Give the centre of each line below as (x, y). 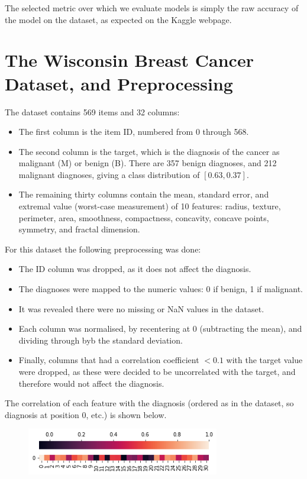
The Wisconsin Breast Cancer (129, 60)
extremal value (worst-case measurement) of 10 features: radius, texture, (150, 206)
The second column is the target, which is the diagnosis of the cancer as (149, 151)
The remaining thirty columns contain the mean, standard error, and (144, 194)
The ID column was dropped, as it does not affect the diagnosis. (135, 269)
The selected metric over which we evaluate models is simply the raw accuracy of (152, 8)
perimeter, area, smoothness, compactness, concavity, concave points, (144, 217)
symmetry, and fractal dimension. (79, 229)
